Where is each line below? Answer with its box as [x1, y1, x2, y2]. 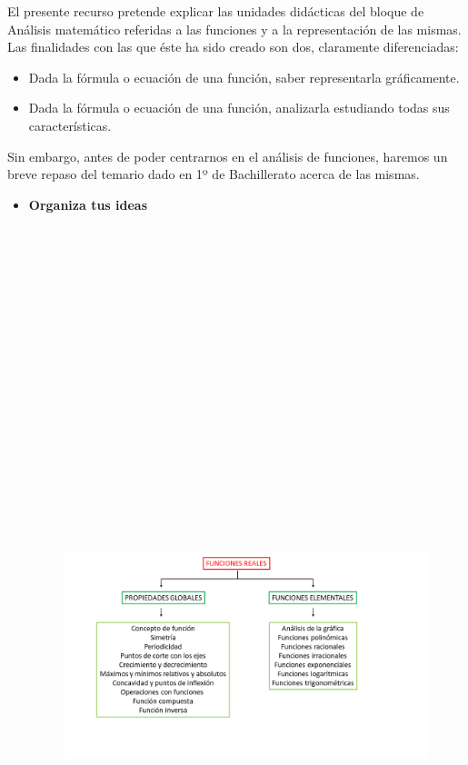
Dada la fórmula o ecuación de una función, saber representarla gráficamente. [28, 67, 460, 86]
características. [28, 115, 112, 134]
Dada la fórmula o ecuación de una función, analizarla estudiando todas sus [28, 98, 450, 117]
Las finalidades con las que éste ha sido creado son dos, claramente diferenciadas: [7, 37, 459, 56]
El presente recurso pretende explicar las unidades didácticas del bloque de [7, 2, 424, 20]
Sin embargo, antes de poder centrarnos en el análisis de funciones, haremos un [7, 146, 448, 165]
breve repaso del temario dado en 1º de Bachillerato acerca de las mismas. [7, 164, 420, 184]
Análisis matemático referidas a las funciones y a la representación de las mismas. [7, 19, 462, 38]
